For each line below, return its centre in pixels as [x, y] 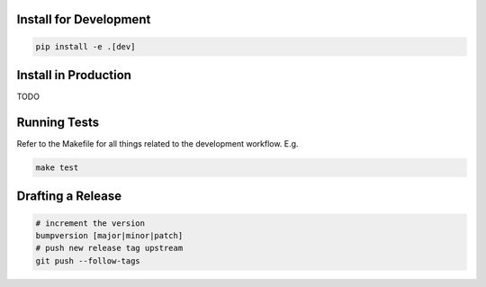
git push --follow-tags [88, 260]
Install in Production [74, 75]
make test [57, 168]
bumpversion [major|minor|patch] [109, 235]
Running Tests [58, 122]
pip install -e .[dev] [85, 46]
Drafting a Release [69, 197]
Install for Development [84, 19]
